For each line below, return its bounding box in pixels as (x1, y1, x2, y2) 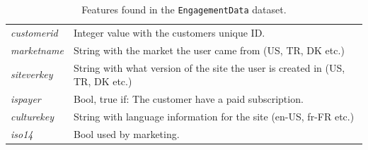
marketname (11, 42, 64, 57)
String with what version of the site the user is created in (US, (73, 60, 345, 75)
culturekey (11, 108, 54, 123)
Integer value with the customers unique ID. (73, 25, 265, 39)
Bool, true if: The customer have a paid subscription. (73, 92, 304, 106)
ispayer (11, 92, 41, 106)
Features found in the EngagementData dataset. (81, 2, 287, 16)
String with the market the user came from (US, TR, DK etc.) (73, 42, 345, 57)
